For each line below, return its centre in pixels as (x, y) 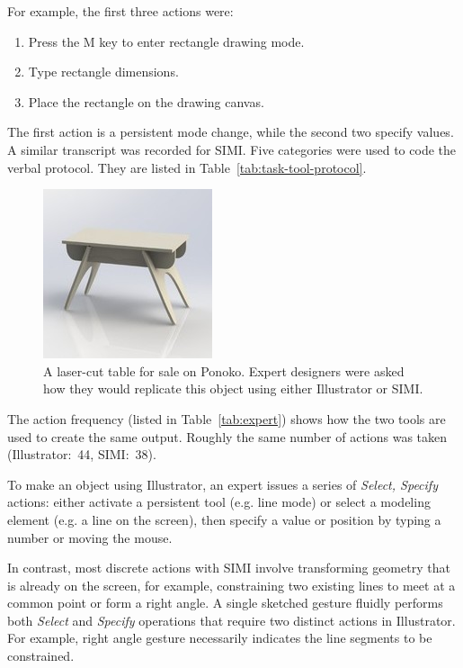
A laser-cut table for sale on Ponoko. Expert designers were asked (224, 370)
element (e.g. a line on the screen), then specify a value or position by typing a (224, 519)
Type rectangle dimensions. (103, 72)
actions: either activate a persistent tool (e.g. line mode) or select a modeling (219, 502)
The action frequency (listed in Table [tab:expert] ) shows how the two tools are (227, 418)
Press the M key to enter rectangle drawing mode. (166, 41)
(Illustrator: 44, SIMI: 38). (82, 454)
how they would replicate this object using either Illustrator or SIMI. (233, 388)
